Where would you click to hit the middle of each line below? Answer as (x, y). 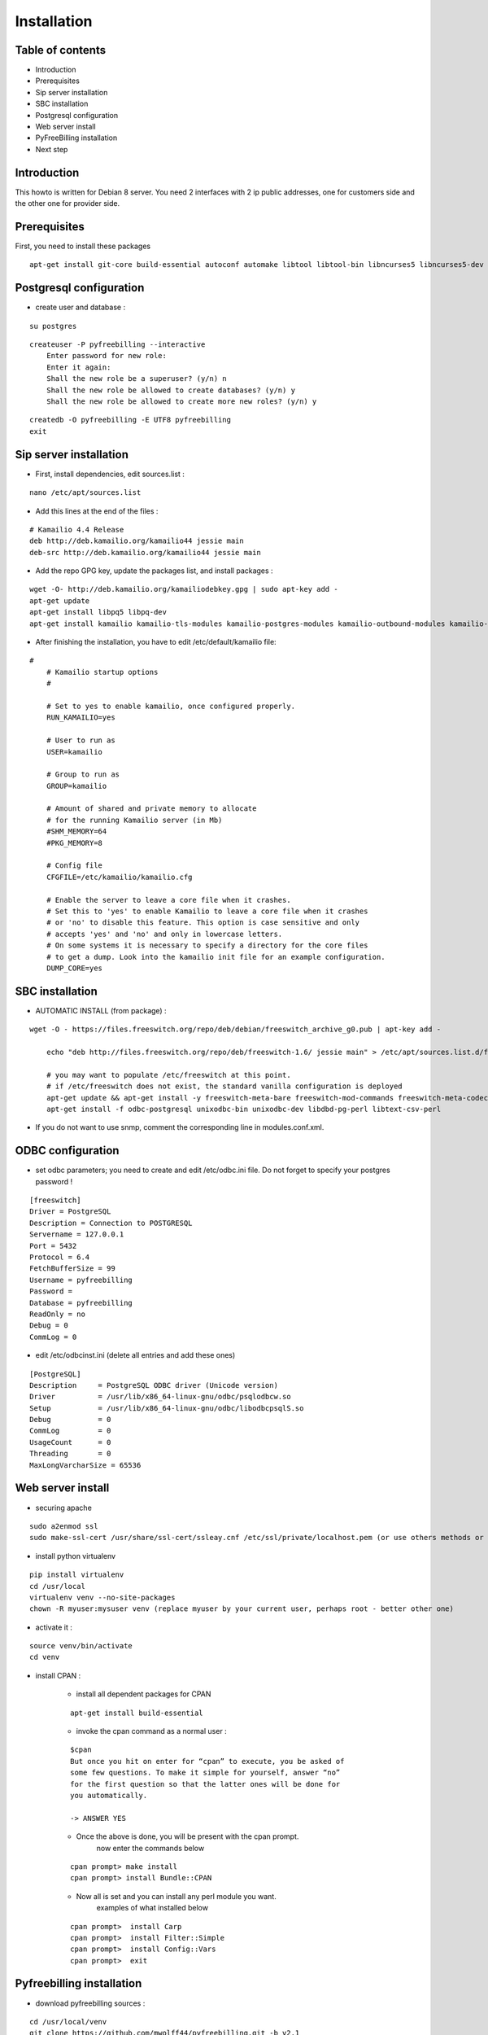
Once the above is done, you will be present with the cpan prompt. (187, 1836)
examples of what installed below (152, 1908)
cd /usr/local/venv (68, 2022)
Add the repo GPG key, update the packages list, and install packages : (154, 571)
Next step (52, 149)
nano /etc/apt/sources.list (85, 493)
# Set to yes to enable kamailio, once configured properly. (171, 706)
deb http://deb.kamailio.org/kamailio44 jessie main (137, 541)
